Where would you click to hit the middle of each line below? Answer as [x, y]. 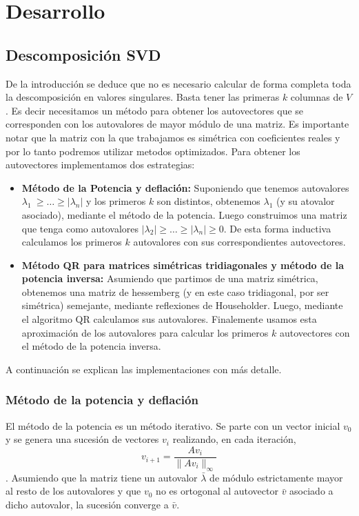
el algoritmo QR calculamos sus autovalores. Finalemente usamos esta [169, 319]
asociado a [311, 491]
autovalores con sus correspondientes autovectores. [239, 242]
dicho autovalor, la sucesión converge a [87, 504]
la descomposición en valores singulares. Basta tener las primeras [143, 97]
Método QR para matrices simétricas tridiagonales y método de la [183, 265]
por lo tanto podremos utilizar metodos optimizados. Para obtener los [153, 151]
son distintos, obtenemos [208, 201]
